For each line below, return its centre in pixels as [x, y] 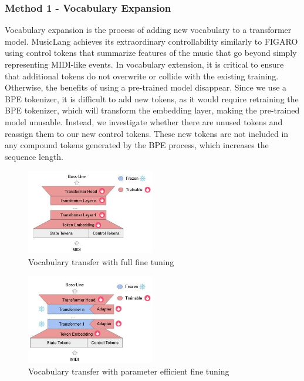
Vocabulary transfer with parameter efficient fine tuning [129, 371]
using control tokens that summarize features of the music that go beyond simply [151, 53]
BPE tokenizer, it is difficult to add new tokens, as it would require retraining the [152, 98]
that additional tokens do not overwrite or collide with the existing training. [142, 76]
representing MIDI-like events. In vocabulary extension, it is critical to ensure [144, 64]
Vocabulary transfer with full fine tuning [101, 261]
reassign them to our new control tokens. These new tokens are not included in [147, 133]
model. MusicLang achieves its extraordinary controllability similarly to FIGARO [151, 41]
